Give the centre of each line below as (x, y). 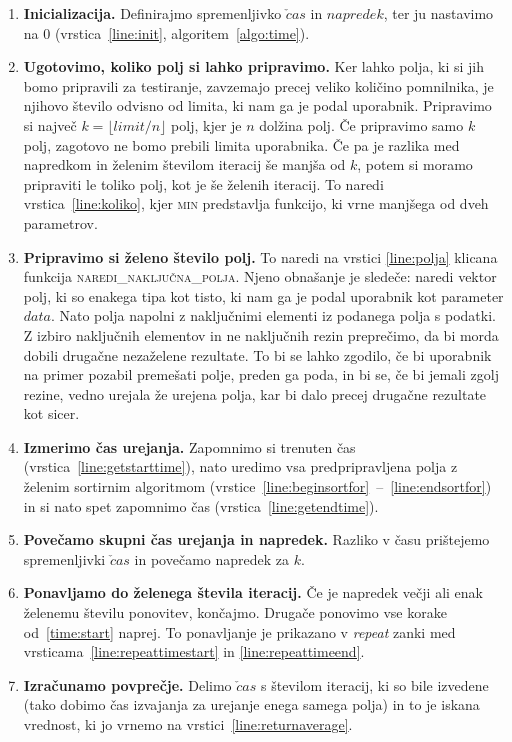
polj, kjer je (206, 124)
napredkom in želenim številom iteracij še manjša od (184, 164)
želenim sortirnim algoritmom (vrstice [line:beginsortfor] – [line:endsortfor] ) (257, 486)
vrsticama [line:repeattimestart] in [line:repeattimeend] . (194, 651)
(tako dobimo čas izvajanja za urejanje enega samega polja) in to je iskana (251, 704)
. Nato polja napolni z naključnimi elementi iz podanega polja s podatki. (273, 315)
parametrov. (60, 222)
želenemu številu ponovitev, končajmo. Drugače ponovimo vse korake (235, 612)
